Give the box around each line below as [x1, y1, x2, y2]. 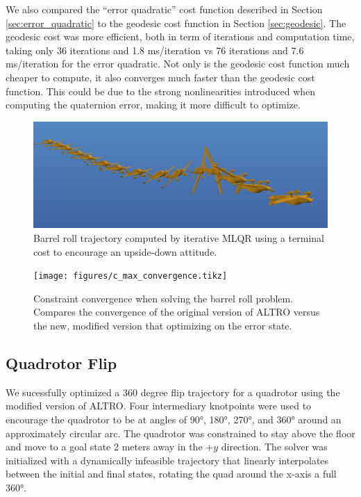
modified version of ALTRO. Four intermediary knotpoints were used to [6, 398, 312, 413]
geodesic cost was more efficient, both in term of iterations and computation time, [6, 29, 355, 44]
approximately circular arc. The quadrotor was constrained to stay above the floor [6, 425, 355, 440]
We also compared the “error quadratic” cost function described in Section [6, 2, 323, 16]
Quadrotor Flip [6, 352, 117, 373]
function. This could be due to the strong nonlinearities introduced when [6, 83, 316, 98]
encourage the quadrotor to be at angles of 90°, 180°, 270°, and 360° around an [6, 412, 342, 426]
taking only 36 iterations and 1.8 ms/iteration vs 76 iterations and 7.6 [6, 42, 304, 57]
